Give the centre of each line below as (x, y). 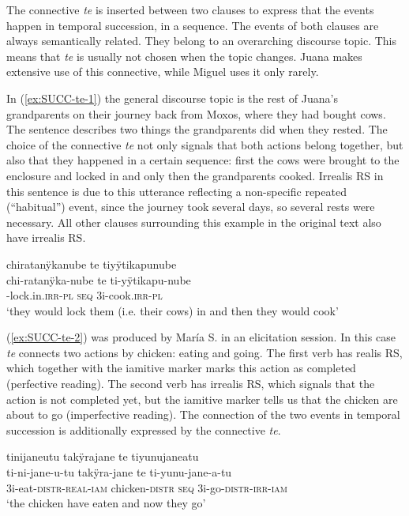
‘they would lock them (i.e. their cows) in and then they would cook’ (173, 310)
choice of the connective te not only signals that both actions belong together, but (205, 144)
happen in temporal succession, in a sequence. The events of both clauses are (193, 25)
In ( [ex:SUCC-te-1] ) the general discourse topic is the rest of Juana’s (172, 98)
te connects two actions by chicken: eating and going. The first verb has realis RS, (204, 352)
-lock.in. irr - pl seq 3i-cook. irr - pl (84, 295)
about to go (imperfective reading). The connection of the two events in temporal (203, 414)
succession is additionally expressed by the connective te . (144, 429)
